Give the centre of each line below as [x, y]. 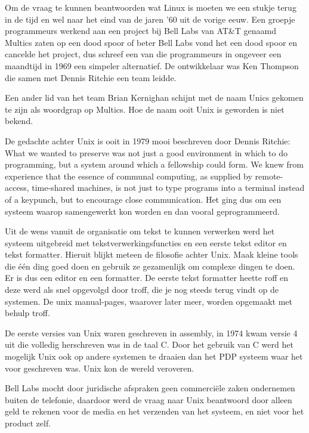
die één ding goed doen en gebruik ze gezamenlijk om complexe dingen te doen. [150, 266]
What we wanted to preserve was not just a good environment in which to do [146, 152]
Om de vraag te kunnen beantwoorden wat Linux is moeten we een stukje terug [151, 7]
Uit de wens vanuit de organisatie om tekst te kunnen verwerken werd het [140, 231]
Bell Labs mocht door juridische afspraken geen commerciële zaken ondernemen [150, 388]
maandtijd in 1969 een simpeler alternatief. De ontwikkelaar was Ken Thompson [152, 65]
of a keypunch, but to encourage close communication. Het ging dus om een [143, 199]
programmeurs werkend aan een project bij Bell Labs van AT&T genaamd [140, 31]
